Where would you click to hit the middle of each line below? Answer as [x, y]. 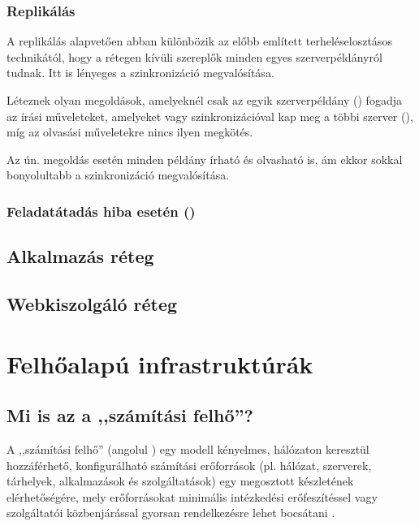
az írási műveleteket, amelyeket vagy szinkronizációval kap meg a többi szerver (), [210, 116]
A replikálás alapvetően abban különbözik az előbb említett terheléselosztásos [199, 41]
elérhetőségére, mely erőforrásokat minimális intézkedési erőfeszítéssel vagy [192, 496]
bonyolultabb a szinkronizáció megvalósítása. [118, 175]
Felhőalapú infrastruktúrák [160, 363]
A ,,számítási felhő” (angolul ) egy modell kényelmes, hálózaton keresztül [188, 448]
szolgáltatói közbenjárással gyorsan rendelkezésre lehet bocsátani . [171, 513]
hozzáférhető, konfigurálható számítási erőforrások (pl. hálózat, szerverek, [189, 465]
